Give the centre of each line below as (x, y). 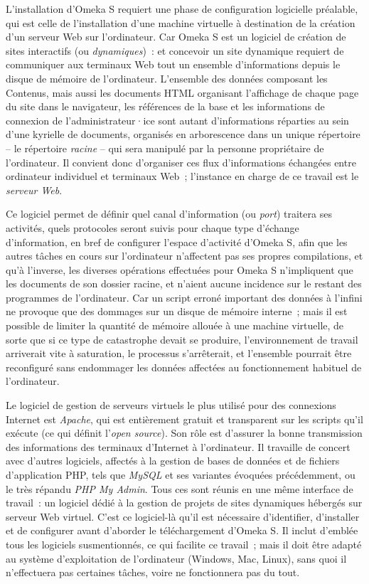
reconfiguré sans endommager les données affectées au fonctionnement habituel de (184, 367)
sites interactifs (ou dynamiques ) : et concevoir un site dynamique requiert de (175, 50)
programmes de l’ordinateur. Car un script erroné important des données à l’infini (184, 297)
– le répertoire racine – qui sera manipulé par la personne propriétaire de (165, 148)
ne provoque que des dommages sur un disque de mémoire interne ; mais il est (177, 311)
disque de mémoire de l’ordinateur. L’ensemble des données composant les (167, 78)
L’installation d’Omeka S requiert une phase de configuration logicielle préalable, (182, 9)
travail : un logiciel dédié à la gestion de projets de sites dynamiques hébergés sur (184, 503)
